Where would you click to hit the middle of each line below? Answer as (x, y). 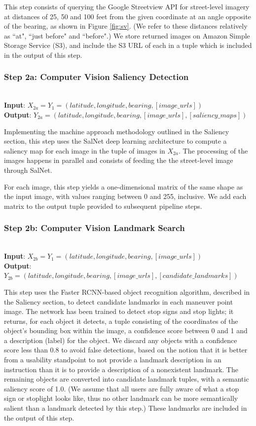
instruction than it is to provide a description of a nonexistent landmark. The (121, 369)
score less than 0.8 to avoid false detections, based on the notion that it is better (126, 350)
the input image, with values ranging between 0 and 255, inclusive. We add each (125, 196)
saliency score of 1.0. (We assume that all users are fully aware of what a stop (122, 388)
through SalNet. (28, 170)
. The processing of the (213, 150)
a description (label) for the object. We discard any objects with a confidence (121, 340)
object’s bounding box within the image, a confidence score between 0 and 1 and (126, 330)
